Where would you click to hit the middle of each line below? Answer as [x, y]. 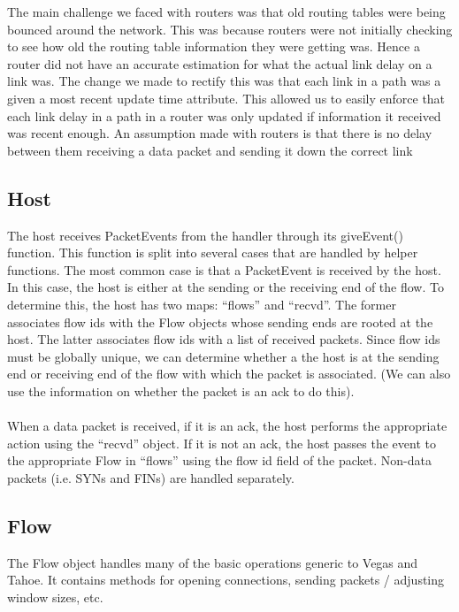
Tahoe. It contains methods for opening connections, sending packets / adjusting [226, 580]
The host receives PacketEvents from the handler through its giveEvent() [205, 235]
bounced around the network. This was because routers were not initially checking [230, 29]
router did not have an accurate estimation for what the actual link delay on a [220, 63]
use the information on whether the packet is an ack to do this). [181, 390]
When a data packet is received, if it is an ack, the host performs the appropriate [227, 426]
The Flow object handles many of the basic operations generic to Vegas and [213, 562]
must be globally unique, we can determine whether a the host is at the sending [223, 356]
